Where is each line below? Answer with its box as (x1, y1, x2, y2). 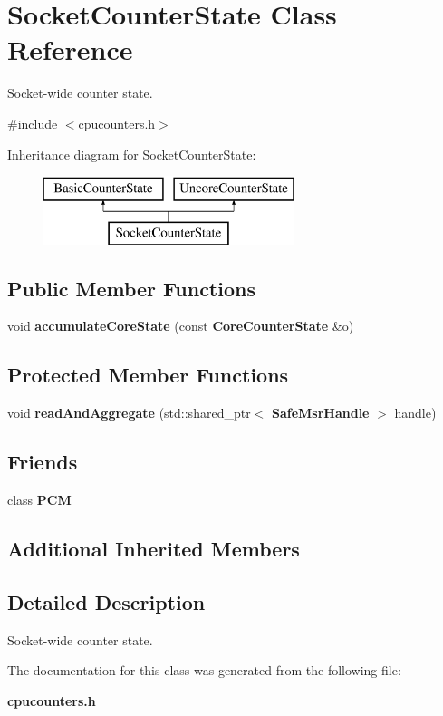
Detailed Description (7, 587, 206, 615)
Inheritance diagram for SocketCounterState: (7, 144, 256, 163)
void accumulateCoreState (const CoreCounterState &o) (7, 316, 354, 335)
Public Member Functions (7, 274, 255, 302)
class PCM (7, 490, 72, 509)
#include (7, 113, 58, 132)
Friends (7, 448, 78, 476)
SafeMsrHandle (271, 403, 370, 422)
